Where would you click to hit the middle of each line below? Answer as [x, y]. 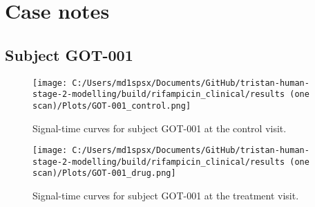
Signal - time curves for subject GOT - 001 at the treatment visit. [166, 196]
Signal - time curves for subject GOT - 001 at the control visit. [160, 128]
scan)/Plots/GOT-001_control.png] [112, 106]
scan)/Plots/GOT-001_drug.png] [104, 173]
